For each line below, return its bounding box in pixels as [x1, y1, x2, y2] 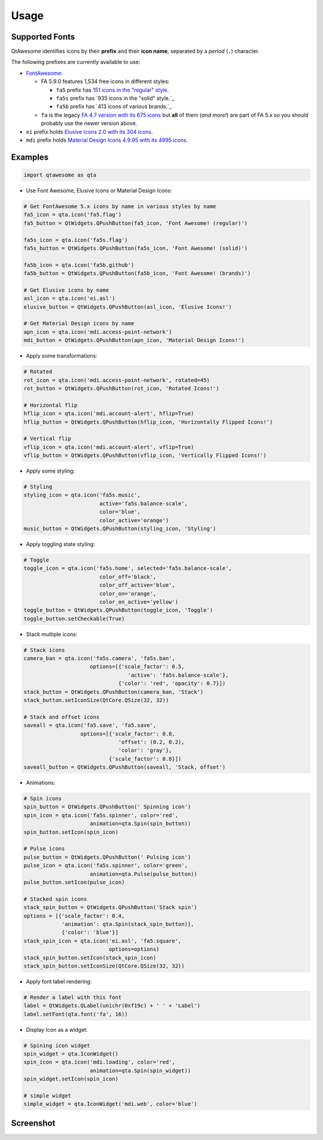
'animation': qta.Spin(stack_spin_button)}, [61, 920, 194, 927]
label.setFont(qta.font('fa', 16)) [23, 1011, 128, 1017]
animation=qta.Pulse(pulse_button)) [90, 870, 197, 877]
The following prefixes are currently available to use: [11, 59, 141, 66]
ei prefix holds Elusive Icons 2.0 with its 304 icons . [26, 128, 153, 135]
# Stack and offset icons [23, 714, 100, 720]
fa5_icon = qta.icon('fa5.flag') [23, 211, 122, 218]
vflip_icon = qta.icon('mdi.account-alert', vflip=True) [23, 443, 194, 450]
